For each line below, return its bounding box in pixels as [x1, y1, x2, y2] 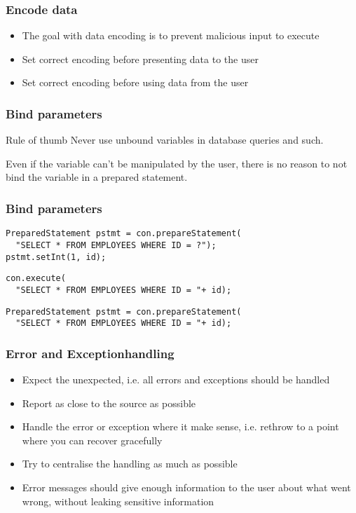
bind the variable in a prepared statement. [6, 170, 188, 184]
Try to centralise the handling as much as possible [22, 456, 238, 471]
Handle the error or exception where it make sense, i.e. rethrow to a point [22, 419, 339, 434]
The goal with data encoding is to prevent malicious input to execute [22, 28, 320, 43]
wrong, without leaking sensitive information [22, 493, 214, 508]
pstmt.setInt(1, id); [6, 252, 107, 262]
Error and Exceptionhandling [6, 344, 174, 362]
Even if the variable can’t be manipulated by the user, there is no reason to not [6, 156, 348, 170]
